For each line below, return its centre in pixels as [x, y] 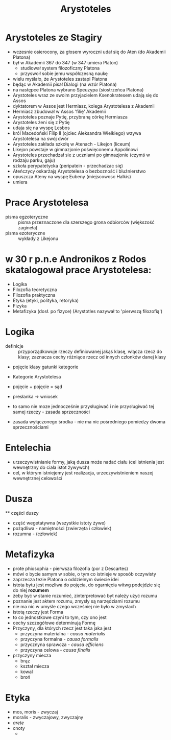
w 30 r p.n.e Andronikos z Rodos [76, 259]
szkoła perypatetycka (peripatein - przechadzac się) [68, 165]
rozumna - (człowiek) [35, 534]
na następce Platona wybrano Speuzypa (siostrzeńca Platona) [78, 89]
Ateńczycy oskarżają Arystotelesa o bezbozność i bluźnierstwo [79, 171]
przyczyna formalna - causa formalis [59, 639]
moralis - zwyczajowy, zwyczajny [48, 717]
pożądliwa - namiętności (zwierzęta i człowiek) [62, 528]
